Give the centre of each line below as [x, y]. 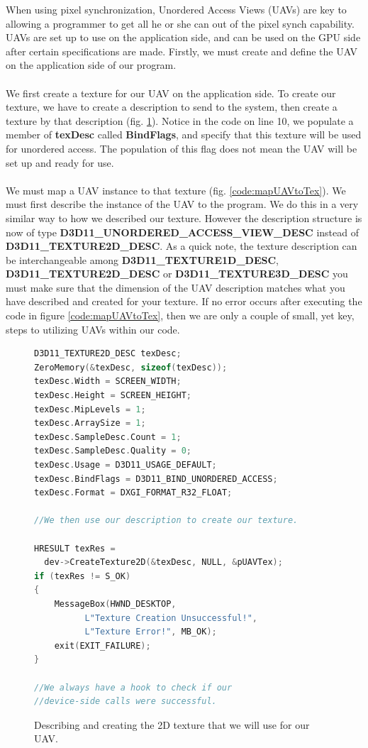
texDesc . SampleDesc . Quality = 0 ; [113, 451]
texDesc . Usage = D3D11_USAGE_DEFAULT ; [126, 465]
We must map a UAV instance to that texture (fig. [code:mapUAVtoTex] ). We [176, 190]
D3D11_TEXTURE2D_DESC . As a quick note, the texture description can [182, 246]
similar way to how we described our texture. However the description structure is [184, 218]
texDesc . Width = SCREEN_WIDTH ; [108, 381]
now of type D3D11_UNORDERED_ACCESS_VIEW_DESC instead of [182, 232]
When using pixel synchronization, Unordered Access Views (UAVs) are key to [176, 9]
